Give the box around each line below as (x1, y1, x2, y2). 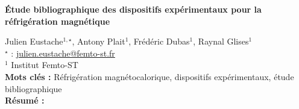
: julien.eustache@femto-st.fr (11, 46, 115, 59)
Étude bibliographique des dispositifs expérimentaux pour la (5, 3, 262, 15)
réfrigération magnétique (5, 14, 110, 27)
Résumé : (5, 94, 45, 107)
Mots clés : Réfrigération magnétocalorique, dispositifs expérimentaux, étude (5, 70, 294, 83)
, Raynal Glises (193, 35, 249, 48)
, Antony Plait (72, 35, 125, 48)
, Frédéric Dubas (128, 35, 190, 48)
